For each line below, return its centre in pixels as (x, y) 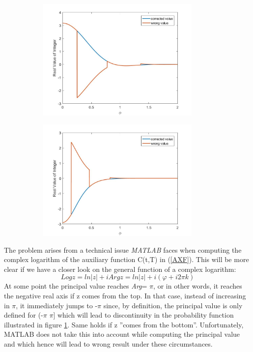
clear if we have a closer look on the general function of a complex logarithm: (120, 269)
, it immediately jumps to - (57, 305)
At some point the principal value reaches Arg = (76, 286)
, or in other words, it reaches (198, 286)
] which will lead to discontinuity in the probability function (143, 315)
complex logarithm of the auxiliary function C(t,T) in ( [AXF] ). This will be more (126, 259)
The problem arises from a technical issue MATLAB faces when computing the (123, 249)
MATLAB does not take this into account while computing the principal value (122, 334)
